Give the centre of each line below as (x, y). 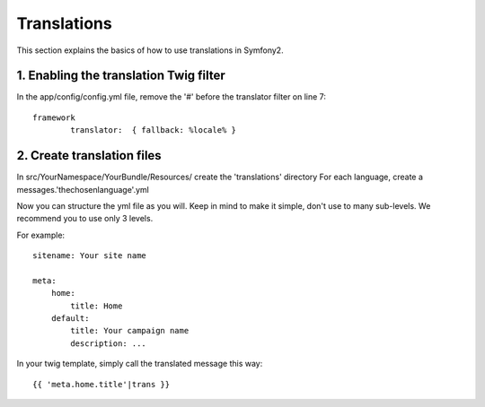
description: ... (109, 343)
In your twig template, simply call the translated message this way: (140, 364)
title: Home (97, 306)
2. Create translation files (89, 156)
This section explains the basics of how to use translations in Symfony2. (150, 50)
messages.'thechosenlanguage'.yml (83, 189)
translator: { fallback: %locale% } (154, 130)
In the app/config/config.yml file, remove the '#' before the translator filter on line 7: (172, 97)
